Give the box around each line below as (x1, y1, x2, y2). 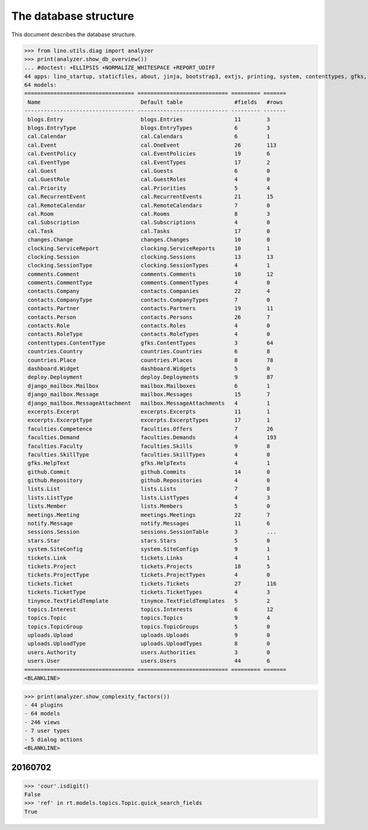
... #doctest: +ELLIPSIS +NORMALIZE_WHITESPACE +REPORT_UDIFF (24, 65, 215, 71)
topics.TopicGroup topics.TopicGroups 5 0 (28, 623, 270, 630)
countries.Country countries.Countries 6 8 (28, 348, 270, 355)
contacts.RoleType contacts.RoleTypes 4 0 (28, 331, 270, 338)
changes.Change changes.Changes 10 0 (28, 237, 270, 243)
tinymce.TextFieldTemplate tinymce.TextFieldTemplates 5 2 (28, 597, 270, 605)
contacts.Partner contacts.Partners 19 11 (28, 305, 274, 312)
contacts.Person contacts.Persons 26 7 (28, 313, 270, 321)
